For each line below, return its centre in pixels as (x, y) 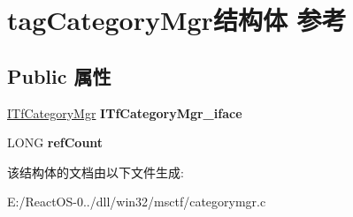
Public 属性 (59, 75)
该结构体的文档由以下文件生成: (96, 172)
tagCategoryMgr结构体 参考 (177, 20)
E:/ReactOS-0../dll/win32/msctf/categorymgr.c (137, 202)
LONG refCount (55, 142)
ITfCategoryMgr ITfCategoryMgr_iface (125, 112)
